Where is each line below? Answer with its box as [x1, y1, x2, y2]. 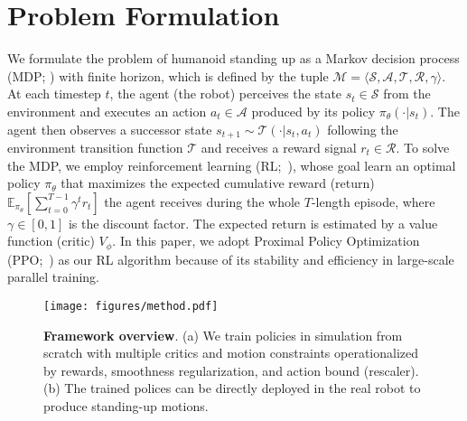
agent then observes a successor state [7, 119, 212, 138]
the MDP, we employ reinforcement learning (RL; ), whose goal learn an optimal [7, 155, 456, 174]
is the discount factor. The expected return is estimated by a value [68, 213, 438, 232]
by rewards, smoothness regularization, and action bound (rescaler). [43, 360, 419, 379]
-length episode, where [311, 192, 435, 210]
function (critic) [7, 231, 95, 250]
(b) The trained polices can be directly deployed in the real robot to [43, 379, 421, 398]
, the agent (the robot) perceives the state [109, 84, 342, 103]
